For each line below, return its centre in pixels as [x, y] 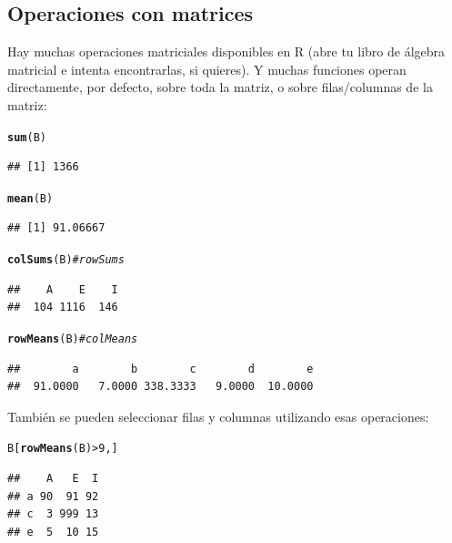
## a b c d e [161, 369]
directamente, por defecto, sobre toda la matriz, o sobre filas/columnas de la [220, 87]
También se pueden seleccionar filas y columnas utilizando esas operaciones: [218, 416]
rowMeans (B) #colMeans [73, 338]
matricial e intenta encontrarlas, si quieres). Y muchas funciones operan [207, 69]
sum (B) [27, 137]
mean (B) [30, 198]
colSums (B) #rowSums [66, 260]
